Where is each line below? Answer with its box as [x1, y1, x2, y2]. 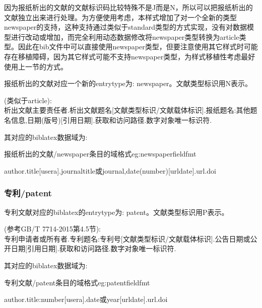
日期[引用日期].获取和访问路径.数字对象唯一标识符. [11, 243, 176, 254]
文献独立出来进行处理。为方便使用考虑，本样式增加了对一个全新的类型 [4, 12, 237, 22]
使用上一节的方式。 [4, 61, 68, 71]
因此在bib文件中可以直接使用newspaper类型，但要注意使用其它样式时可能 [18, 41, 258, 52]
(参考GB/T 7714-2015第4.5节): [4, 223, 101, 234]
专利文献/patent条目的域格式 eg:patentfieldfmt [4, 277, 150, 287]
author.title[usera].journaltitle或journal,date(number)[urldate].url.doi [4, 165, 216, 176]
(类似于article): [4, 95, 52, 105]
